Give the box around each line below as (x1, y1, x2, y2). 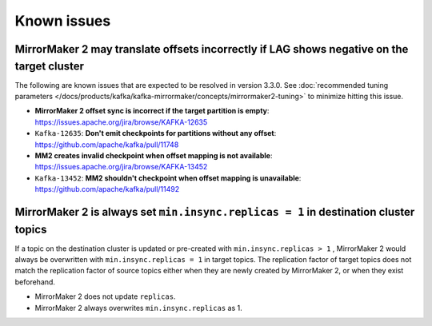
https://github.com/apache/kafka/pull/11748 (34, 140, 179, 149)
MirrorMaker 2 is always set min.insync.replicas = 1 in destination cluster (14, 205, 415, 219)
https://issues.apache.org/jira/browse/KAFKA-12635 (34, 117, 208, 127)
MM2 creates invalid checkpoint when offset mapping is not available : (34, 151, 273, 160)
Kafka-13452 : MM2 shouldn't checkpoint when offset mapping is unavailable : (34, 173, 302, 183)
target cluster (14, 59, 84, 73)
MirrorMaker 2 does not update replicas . (34, 292, 176, 301)
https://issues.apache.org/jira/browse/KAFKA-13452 (34, 162, 208, 172)
